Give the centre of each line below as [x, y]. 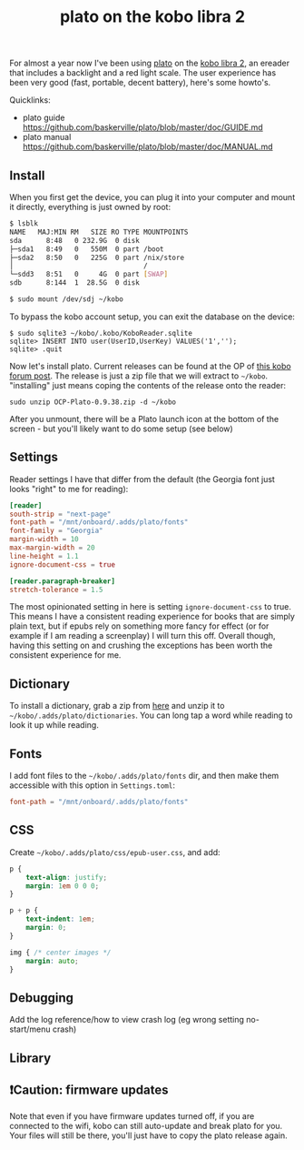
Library [30, 1058]
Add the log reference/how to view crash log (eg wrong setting [127, 1020]
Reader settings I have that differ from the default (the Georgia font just [142, 479]
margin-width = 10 [44, 540]
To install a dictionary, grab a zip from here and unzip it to [117, 706]
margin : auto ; [52, 961]
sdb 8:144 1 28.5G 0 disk [75, 283]
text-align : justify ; [66, 877]
